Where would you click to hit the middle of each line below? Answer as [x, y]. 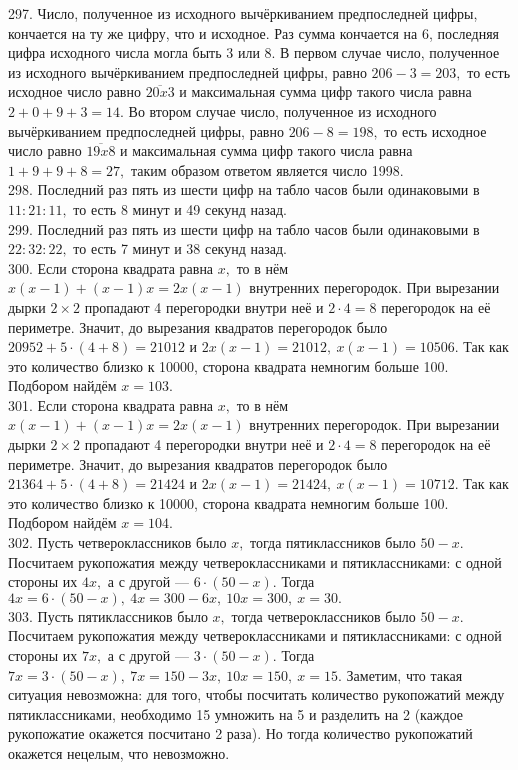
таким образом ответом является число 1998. [267, 169]
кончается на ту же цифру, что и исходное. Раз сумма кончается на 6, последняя [254, 32]
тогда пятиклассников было [333, 542]
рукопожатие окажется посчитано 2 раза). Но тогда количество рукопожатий [240, 733]
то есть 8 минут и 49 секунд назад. [180, 208]
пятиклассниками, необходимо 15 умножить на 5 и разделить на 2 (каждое [236, 713]
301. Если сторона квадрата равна [111, 404]
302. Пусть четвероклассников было [117, 542]
